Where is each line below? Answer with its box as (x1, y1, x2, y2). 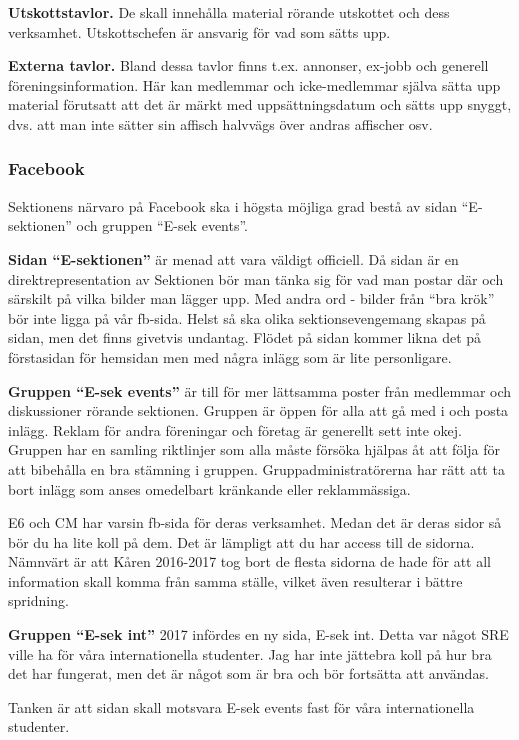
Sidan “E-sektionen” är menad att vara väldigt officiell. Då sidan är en (8, 248, 459, 269)
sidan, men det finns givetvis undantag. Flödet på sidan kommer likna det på (8, 327, 482, 348)
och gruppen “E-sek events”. (76, 215, 249, 236)
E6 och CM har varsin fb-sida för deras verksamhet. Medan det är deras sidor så (8, 512, 502, 533)
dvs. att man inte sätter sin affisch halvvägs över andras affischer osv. (8, 113, 433, 134)
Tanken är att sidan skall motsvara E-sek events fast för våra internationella (8, 696, 475, 717)
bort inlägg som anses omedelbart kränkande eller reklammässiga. (8, 478, 411, 499)
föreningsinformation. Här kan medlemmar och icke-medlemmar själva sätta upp (8, 74, 501, 95)
